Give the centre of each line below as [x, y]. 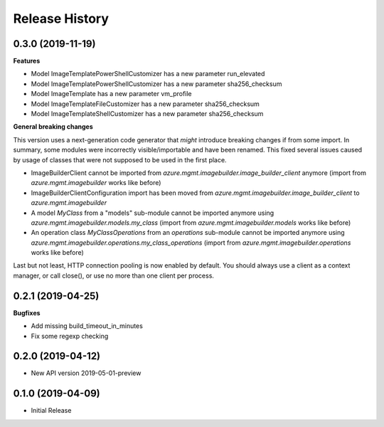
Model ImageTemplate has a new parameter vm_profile [111, 94]
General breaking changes [53, 127]
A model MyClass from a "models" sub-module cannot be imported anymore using [153, 213]
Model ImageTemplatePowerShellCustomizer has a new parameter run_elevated [148, 74]
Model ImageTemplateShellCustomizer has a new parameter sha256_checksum [147, 114]
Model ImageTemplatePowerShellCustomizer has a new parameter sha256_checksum [156, 84]
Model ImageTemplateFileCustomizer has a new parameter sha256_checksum [145, 104]
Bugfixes [27, 312]
